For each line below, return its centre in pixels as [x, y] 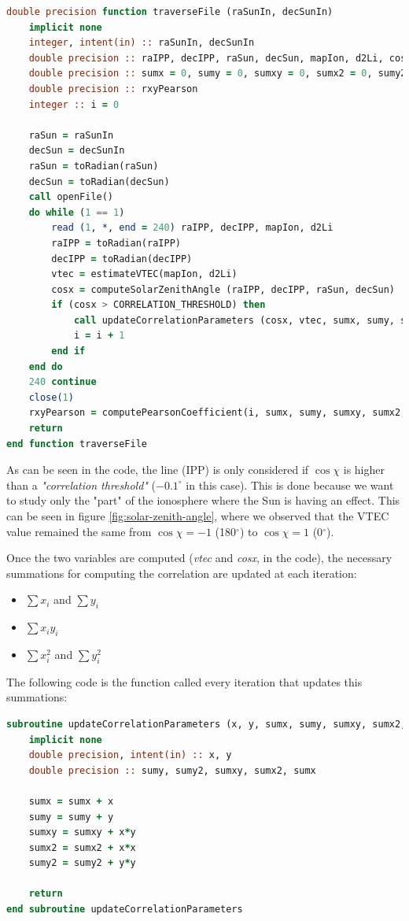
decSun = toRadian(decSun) [99, 181]
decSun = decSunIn [77, 151]
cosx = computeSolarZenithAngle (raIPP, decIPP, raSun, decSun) [223, 289]
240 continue [63, 382]
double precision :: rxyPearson [113, 89]
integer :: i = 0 [74, 104]
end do [46, 366]
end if [68, 351]
